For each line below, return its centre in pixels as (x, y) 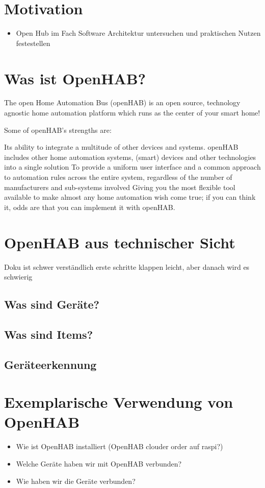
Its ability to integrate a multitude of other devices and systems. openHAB (121, 147)
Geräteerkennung (50, 364)
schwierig (18, 277)
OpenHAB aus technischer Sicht (120, 242)
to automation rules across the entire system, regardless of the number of (118, 177)
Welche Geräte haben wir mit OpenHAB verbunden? (99, 463)
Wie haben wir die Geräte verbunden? (76, 481)
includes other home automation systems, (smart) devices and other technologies (130, 157)
